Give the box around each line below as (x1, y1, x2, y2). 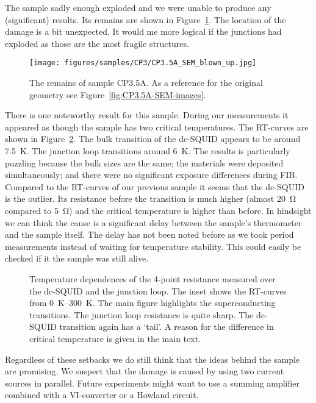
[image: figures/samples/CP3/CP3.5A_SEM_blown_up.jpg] (29, 59, 257, 68)
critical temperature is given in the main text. (29, 332, 201, 344)
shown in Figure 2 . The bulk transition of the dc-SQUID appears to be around (5, 132, 301, 145)
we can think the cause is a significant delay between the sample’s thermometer (5, 216, 302, 229)
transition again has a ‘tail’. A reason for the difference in (59, 320, 274, 333)
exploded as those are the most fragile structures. (5, 37, 189, 49)
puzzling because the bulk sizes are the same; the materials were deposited (5, 156, 284, 169)
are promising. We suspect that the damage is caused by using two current (5, 365, 284, 377)
